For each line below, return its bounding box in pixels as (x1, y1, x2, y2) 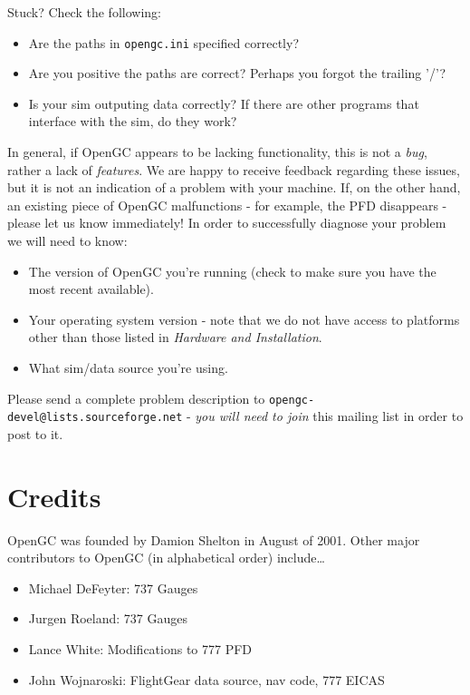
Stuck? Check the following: (7, 3, 161, 21)
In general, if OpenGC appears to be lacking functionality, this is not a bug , (7, 142, 427, 162)
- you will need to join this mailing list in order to (186, 406, 464, 426)
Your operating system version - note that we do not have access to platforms (28, 309, 460, 328)
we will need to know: (7, 231, 128, 250)
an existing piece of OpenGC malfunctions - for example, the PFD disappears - (7, 195, 447, 214)
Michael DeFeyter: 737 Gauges (28, 578, 198, 597)
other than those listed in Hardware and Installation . (28, 328, 322, 347)
